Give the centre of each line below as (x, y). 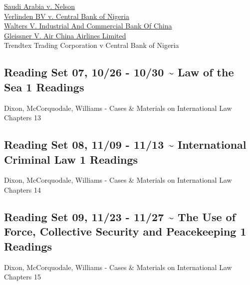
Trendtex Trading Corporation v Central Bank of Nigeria (92, 45)
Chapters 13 (23, 118)
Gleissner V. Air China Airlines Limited (65, 35)
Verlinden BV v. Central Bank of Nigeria (67, 16)
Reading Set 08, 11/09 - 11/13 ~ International (125, 144)
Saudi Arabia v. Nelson (40, 6)
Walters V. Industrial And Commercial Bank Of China (88, 26)
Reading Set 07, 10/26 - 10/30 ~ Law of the (119, 72)
